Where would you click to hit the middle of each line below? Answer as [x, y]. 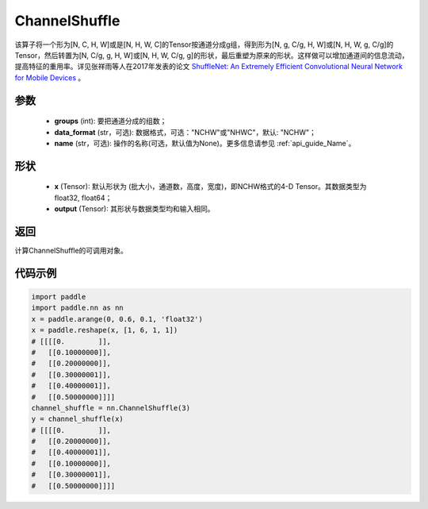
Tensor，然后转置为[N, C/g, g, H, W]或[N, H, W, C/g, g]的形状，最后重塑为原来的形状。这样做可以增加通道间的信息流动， [212, 55]
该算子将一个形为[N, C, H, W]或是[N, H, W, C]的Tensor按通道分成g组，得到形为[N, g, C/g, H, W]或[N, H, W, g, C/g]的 [204, 44]
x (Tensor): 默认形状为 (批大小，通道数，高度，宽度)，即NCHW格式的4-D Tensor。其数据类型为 [210, 187]
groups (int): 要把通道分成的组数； [111, 121]
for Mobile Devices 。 [50, 77]
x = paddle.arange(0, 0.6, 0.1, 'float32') [117, 319]
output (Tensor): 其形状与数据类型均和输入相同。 [134, 209]
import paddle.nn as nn [78, 308]
